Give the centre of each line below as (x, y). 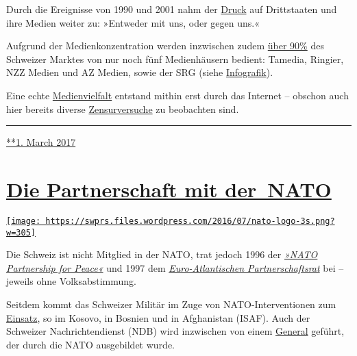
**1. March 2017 (41, 142)
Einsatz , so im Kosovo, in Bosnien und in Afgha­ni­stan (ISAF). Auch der (158, 317)
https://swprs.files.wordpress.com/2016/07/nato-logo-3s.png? (190, 221)
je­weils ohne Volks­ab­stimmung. (72, 281)
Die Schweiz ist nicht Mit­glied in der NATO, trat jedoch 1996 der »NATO (162, 254)
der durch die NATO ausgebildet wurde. (90, 344)
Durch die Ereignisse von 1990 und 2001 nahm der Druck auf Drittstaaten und (172, 9)
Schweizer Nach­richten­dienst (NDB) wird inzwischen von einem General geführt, (175, 331)
